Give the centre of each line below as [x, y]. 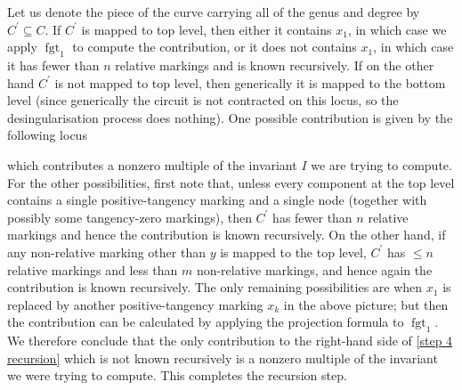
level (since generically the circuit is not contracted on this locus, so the [203, 100]
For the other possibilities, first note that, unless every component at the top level [231, 182]
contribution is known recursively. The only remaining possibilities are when [215, 287]
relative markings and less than [93, 269]
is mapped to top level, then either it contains [207, 29]
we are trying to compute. [381, 164]
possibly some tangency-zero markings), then [130, 217]
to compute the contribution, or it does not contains [215, 47]
